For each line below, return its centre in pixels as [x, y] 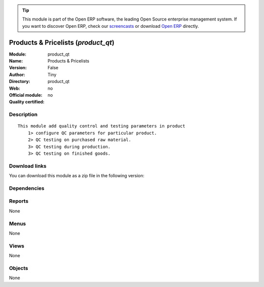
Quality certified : [27, 102]
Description [23, 115]
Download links [28, 166]
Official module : [26, 95]
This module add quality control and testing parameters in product [101, 126]
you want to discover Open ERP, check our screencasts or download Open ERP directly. [110, 26]
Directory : [20, 82]
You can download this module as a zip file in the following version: [77, 176]
